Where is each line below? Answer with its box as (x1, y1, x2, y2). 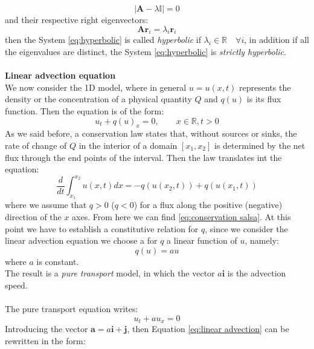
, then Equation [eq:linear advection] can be (127, 322, 289, 335)
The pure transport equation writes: (5, 302, 138, 315)
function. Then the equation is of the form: (5, 104, 164, 117)
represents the (239, 80, 291, 93)
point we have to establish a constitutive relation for (5, 222, 199, 235)
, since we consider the (205, 222, 288, 235)
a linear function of (167, 234, 237, 247)
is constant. (36, 255, 79, 267)
